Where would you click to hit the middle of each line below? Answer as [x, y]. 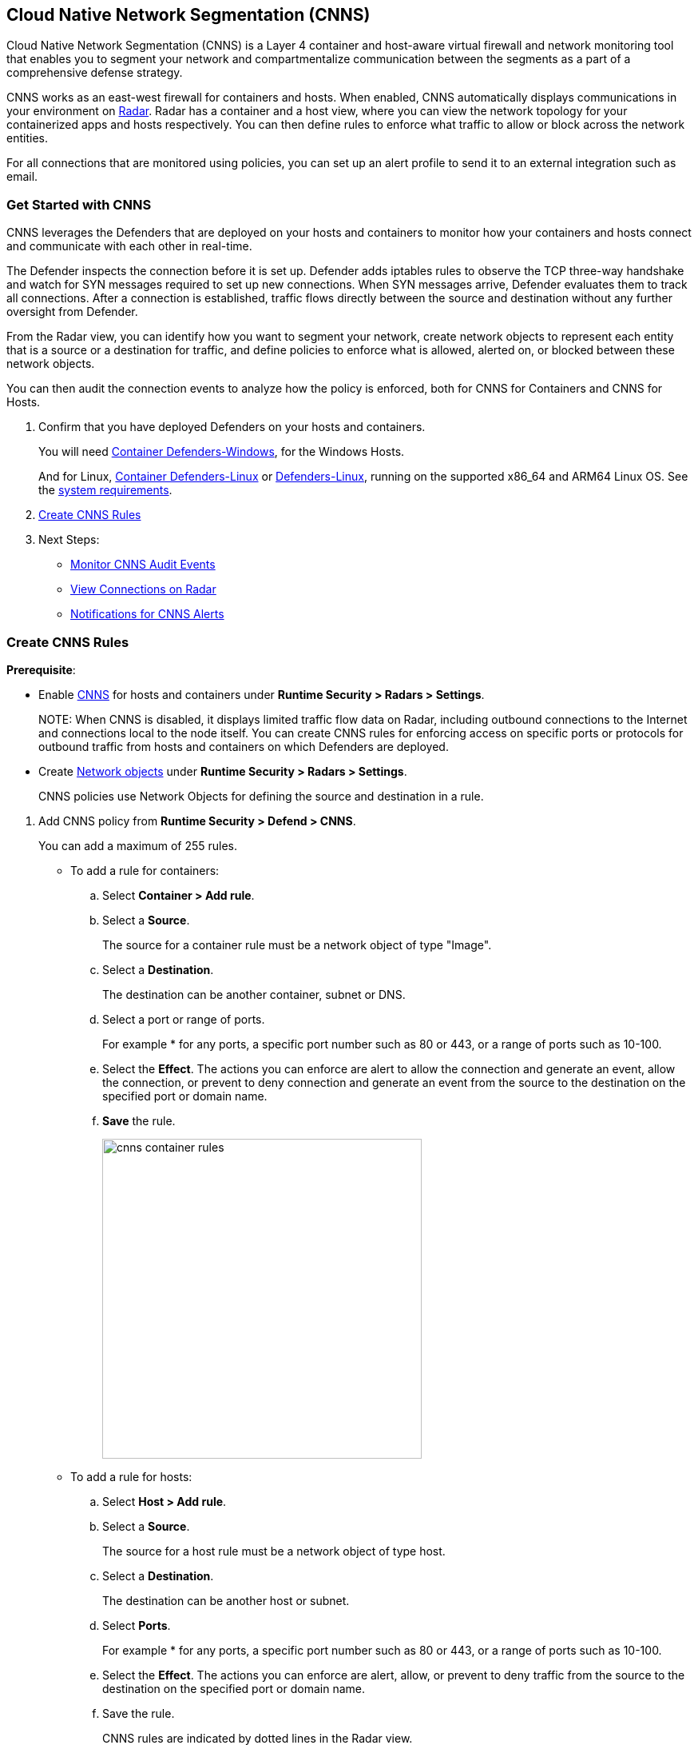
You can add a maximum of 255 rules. [138, 845]
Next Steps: [69, 540]
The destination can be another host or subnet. [226, 1600]
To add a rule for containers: [145, 870]
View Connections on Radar [143, 589]
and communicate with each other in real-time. [129, 246]
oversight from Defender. [72, 312]
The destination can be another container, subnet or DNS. [254, 994]
